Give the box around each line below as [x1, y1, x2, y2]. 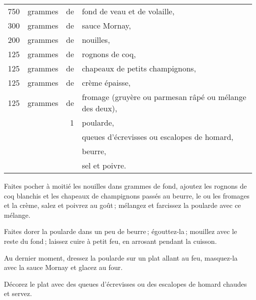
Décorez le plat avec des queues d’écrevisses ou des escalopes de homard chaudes [4, 278, 247, 289]
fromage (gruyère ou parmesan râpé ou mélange [82, 91, 247, 102]
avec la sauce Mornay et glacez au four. [4, 262, 123, 272]
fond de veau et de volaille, [82, 5, 175, 17]
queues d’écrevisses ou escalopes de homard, [82, 131, 234, 142]
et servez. [4, 288, 32, 299]
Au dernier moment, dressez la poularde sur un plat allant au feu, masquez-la [4, 252, 238, 263]
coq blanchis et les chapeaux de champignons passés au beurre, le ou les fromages [4, 190, 250, 200]
